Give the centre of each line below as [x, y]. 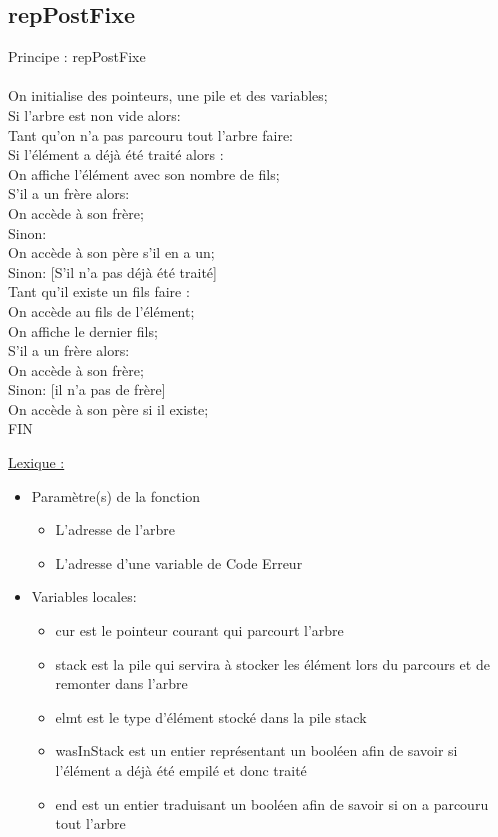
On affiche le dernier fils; [83, 330]
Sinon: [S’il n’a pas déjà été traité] [112, 271]
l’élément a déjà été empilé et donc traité [181, 770]
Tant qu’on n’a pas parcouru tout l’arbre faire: [150, 134]
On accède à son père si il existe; [108, 408]
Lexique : [36, 462]
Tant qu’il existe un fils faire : [99, 291]
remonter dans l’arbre [121, 683]
